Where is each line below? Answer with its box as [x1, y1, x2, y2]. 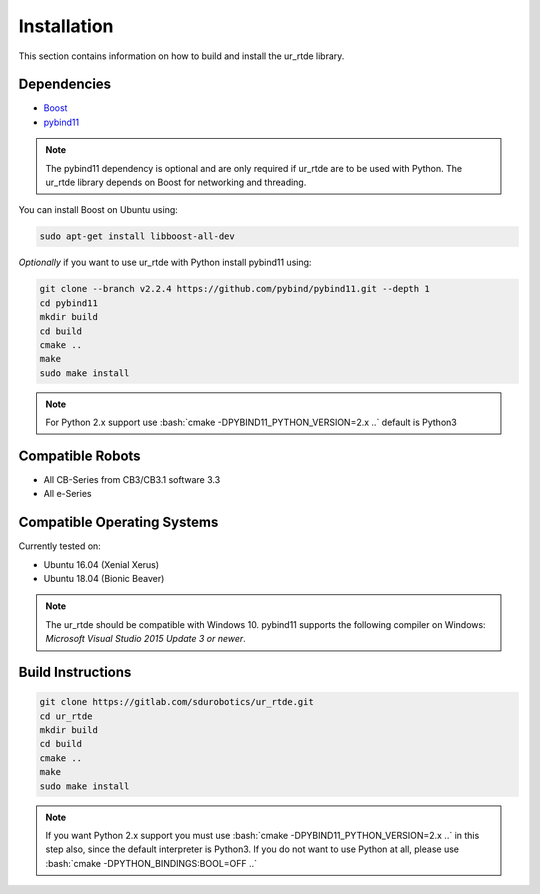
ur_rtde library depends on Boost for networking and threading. [45, 176, 307, 189]
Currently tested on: [18, 540, 102, 552]
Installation [18, 15, 114, 37]
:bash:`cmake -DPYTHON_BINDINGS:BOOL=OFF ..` [45, 857, 258, 869]
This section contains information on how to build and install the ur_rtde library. [18, 50, 345, 62]
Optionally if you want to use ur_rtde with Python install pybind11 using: [18, 256, 312, 269]
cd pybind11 [39, 297, 99, 309]
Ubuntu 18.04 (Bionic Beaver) [43, 573, 165, 585]
